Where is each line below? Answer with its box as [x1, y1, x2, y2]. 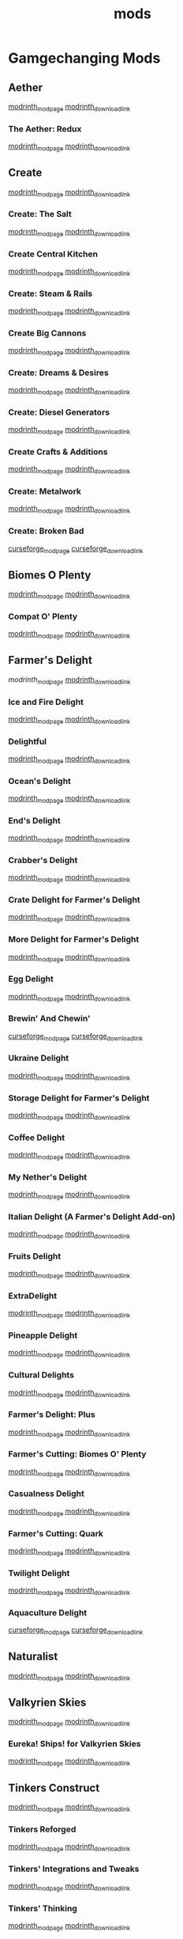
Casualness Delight [8, 1488, 84, 1499]
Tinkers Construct [8, 1781, 100, 1794]
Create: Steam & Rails [8, 288, 93, 299]
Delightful [8, 736, 47, 747]
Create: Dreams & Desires [8, 367, 109, 378]
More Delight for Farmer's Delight [8, 934, 140, 945]
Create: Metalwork [8, 486, 81, 497]
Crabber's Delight [8, 854, 78, 865]
